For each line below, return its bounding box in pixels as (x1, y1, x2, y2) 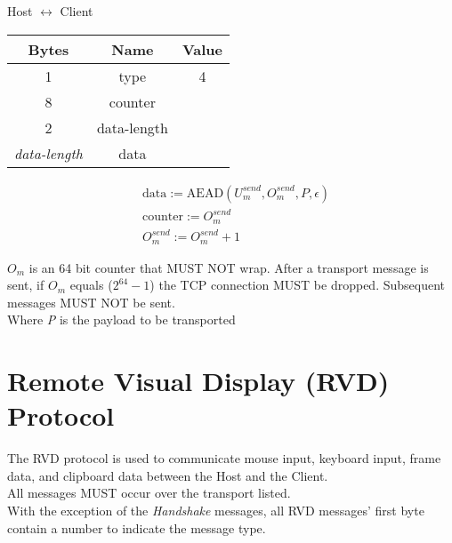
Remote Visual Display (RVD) (7, 363, 390, 399)
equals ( (69, 275, 113, 294)
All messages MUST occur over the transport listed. (7, 483, 291, 502)
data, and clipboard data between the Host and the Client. (7, 466, 328, 484)
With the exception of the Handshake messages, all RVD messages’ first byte (7, 501, 424, 520)
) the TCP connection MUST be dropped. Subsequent (149, 275, 446, 294)
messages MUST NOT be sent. (7, 292, 175, 311)
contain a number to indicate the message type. (7, 518, 266, 537)
